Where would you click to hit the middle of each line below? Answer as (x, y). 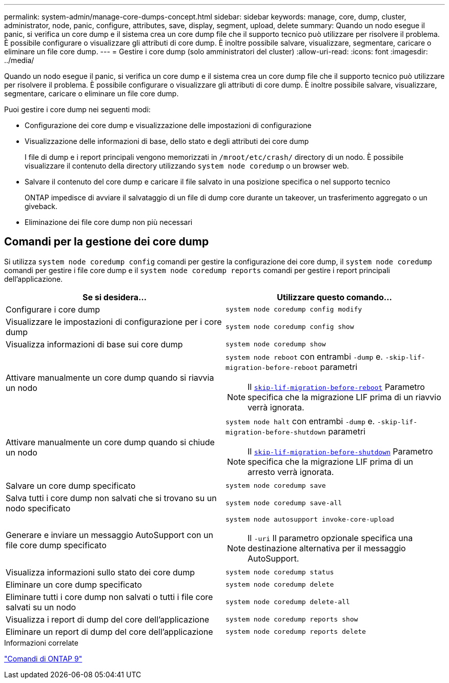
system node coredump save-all (284, 503)
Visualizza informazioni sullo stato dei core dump (100, 572)
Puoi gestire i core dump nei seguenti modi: (77, 109)
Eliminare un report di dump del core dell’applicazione (109, 632)
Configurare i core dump (53, 309)
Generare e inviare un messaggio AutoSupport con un (109, 535)
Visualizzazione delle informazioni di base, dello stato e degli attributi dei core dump (167, 141)
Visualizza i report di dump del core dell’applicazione (107, 619)
